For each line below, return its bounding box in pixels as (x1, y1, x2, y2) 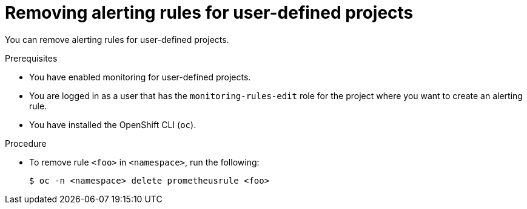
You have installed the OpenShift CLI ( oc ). (29, 119, 196, 130)
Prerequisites (5, 53, 58, 63)
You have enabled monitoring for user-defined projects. (29, 71, 251, 82)
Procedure (5, 138, 47, 149)
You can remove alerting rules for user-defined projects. (5, 34, 229, 45)
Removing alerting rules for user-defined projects (5, 2, 414, 23)
